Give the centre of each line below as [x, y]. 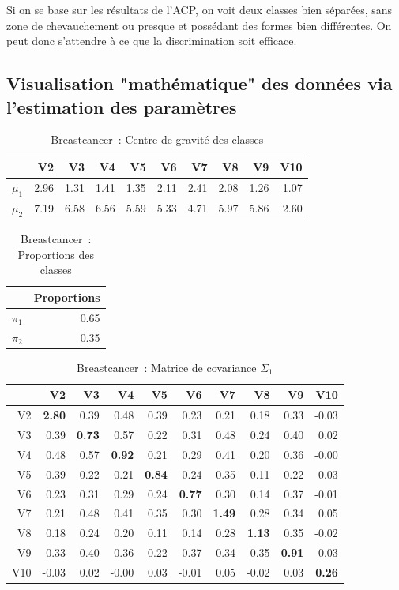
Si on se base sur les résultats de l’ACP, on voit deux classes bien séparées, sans [199, 9]
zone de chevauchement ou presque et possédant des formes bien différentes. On [199, 25]
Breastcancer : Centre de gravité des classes [157, 139]
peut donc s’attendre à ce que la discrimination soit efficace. [152, 41]
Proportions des [56, 254]
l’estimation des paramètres [122, 106]
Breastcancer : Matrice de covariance [167, 367]
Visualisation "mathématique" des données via [199, 83]
